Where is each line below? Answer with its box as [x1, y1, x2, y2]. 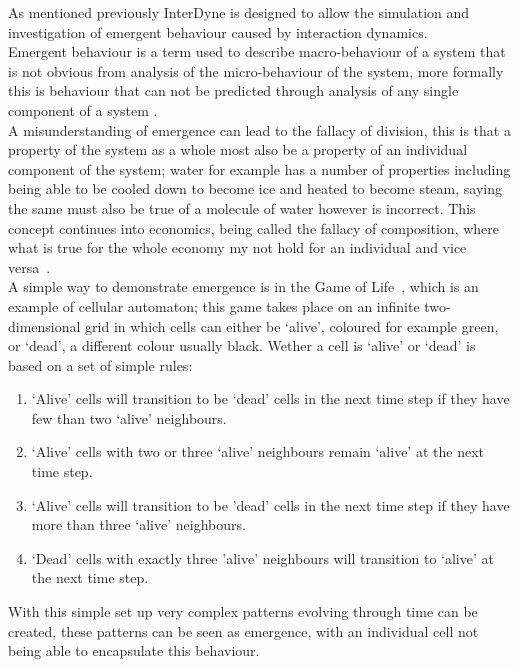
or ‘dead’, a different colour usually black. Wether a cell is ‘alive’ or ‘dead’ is [8, 335, 476, 356]
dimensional [8, 315, 81, 336]
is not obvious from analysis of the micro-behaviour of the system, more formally [8, 60, 504, 81]
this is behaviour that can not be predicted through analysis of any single [8, 80, 459, 101]
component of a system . [8, 99, 158, 120]
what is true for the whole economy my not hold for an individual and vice [8, 237, 467, 258]
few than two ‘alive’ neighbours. [31, 407, 227, 428]
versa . [8, 256, 51, 277]
